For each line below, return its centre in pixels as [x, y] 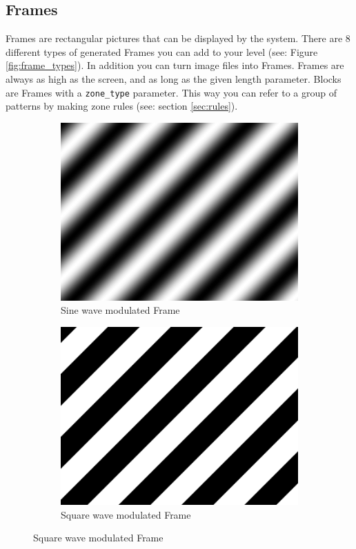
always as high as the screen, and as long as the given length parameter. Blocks [174, 78]
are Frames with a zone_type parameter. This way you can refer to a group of [171, 92]
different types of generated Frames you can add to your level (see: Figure [162, 51]
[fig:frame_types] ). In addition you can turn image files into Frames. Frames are [175, 65]
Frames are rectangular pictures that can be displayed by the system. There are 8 [178, 38]
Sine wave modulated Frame [120, 310]
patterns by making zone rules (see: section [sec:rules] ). [122, 106]
